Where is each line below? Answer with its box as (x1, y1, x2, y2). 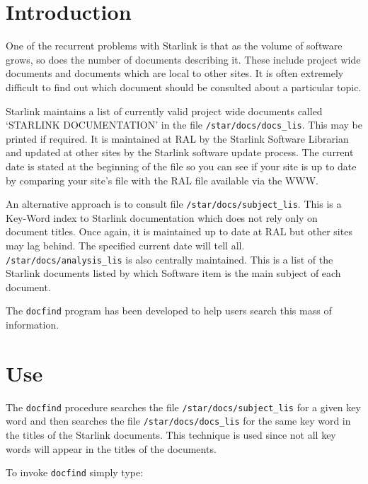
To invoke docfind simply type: (6, 465, 144, 480)
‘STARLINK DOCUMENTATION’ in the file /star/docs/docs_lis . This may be (6, 117, 363, 132)
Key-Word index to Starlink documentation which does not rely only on (6, 210, 318, 225)
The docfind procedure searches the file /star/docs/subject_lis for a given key (6, 399, 361, 414)
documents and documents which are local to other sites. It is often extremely (6, 66, 344, 81)
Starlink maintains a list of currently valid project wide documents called (6, 103, 323, 118)
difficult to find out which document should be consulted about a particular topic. (6, 79, 362, 94)
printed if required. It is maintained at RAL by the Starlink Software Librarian (6, 131, 349, 146)
